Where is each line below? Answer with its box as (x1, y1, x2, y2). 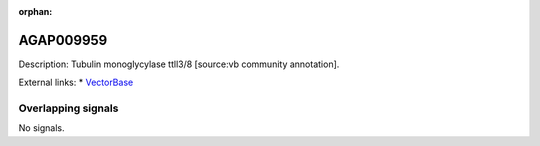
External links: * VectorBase (18, 76, 134, 89)
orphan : (18, 6, 53, 17)
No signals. (18, 122, 65, 134)
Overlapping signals (18, 101, 119, 115)
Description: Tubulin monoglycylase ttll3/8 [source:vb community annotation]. (18, 58, 340, 70)
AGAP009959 (18, 31, 108, 49)
